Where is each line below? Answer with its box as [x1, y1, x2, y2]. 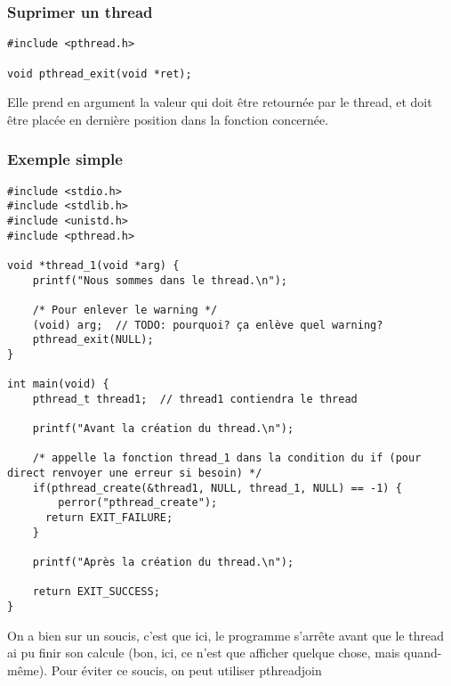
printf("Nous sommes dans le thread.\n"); [32, 274, 287, 287]
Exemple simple [7, 148, 123, 170]
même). [7, 660, 48, 679]
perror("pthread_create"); [58, 496, 218, 510]
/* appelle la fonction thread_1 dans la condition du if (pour [32, 452, 422, 465]
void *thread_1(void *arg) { [7, 258, 180, 272]
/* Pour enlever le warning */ [32, 303, 218, 316]
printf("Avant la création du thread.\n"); [32, 422, 294, 436]
